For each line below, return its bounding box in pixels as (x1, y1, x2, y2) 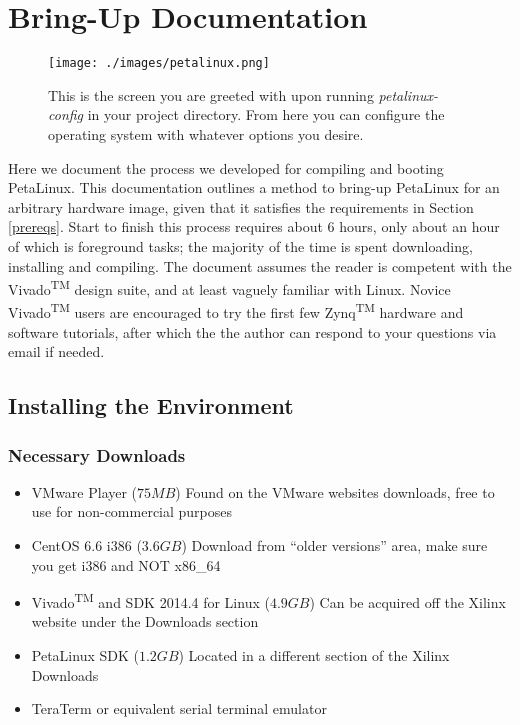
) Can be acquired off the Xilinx (309, 591, 506, 612)
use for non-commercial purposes (31, 501, 233, 522)
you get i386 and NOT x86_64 (31, 554, 221, 575)
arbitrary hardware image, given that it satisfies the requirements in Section (8, 196, 474, 217)
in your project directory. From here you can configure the (87, 104, 445, 125)
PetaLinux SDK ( (31, 645, 139, 666)
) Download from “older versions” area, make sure (181, 535, 488, 555)
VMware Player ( (31, 481, 138, 502)
